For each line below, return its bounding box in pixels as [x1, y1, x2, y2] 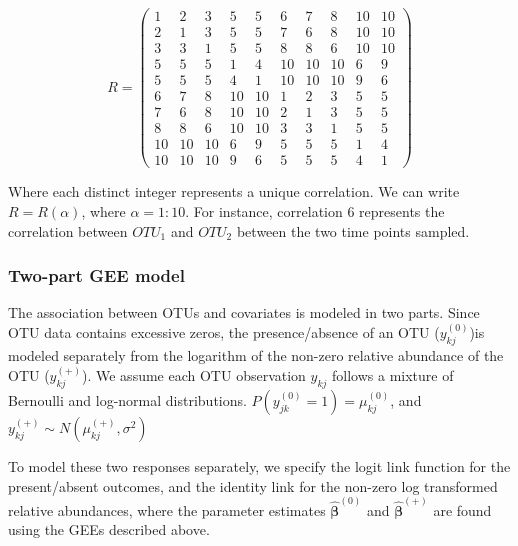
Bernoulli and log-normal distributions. [8, 390, 247, 411]
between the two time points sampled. [236, 220, 470, 241]
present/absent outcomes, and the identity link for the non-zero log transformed [8, 475, 498, 496]
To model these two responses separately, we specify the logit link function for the [8, 456, 511, 477]
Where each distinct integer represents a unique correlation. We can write [8, 181, 460, 202]
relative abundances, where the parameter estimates [8, 499, 326, 520]
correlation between [8, 220, 128, 241]
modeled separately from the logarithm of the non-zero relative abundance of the [8, 345, 504, 366]
